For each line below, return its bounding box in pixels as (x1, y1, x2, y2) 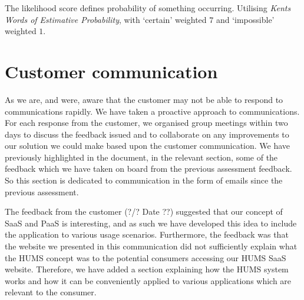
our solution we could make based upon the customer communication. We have (5, 139, 290, 152)
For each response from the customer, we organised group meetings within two (5, 116, 288, 129)
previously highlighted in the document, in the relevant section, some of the (5, 151, 278, 163)
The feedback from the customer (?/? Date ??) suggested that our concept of (5, 205, 283, 218)
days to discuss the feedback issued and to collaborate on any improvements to (5, 128, 289, 140)
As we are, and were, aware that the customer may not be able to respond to (5, 93, 283, 105)
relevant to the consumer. (5, 286, 97, 298)
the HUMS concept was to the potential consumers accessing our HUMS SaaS (5, 251, 286, 264)
